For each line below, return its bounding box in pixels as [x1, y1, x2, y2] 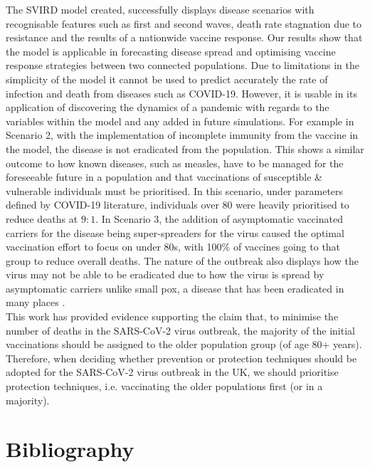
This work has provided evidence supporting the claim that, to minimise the [6, 309, 339, 324]
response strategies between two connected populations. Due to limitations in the [6, 58, 359, 73]
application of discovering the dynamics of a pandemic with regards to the [6, 100, 329, 115]
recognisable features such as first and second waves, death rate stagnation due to [6, 16, 362, 31]
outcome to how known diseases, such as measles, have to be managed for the [6, 155, 344, 170]
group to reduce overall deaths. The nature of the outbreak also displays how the [6, 253, 359, 268]
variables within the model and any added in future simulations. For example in [6, 113, 354, 128]
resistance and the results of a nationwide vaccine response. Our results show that [6, 30, 363, 45]
